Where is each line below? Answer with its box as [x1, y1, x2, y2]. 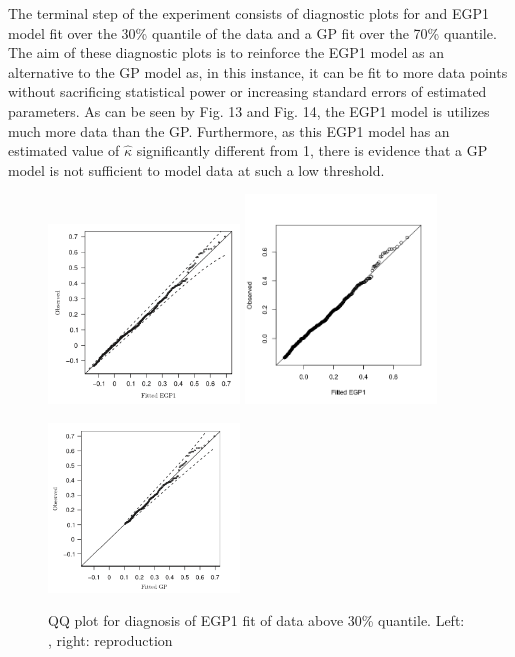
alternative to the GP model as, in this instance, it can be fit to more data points [8, 61, 508, 82]
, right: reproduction [48, 629, 173, 650]
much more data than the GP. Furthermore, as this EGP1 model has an [8, 120, 450, 141]
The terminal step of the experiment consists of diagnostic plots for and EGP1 [8, 3, 489, 23]
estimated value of [8, 140, 120, 161]
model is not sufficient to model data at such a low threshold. [8, 159, 385, 180]
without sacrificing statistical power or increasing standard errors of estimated [8, 81, 487, 102]
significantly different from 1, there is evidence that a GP [136, 140, 488, 161]
